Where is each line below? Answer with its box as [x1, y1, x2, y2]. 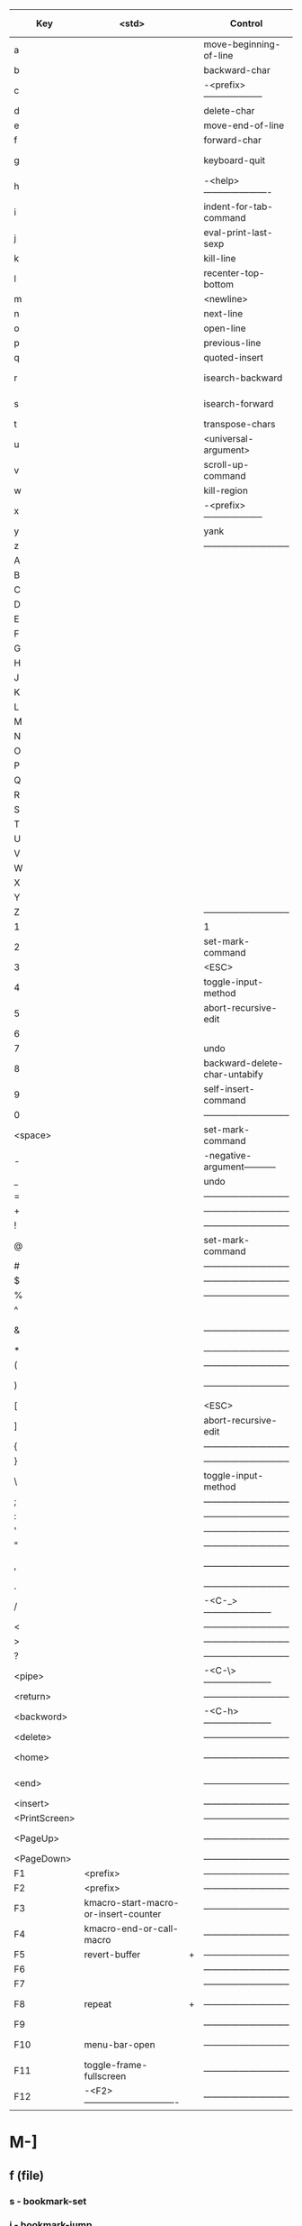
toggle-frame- [84, 2059, 148, 2071]
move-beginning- [203, 38, 281, 50]
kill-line [203, 252, 236, 264]
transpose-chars [203, 418, 276, 430]
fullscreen [84, 2070, 127, 2082]
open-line [203, 322, 246, 334]
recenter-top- [203, 267, 265, 279]
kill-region [203, 484, 249, 497]
